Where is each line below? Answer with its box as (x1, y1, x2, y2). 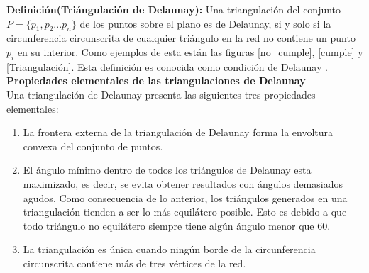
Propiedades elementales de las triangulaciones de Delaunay (6, 73, 306, 88)
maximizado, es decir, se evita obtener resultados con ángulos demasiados (23, 176, 343, 191)
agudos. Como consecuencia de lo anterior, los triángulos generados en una (23, 190, 348, 205)
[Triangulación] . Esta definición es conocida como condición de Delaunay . (6, 59, 328, 74)
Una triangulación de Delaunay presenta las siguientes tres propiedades (6, 87, 316, 101)
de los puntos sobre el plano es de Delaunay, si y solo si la (79, 16, 331, 30)
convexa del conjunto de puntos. (23, 138, 163, 153)
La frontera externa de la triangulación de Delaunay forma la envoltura (23, 125, 334, 140)
